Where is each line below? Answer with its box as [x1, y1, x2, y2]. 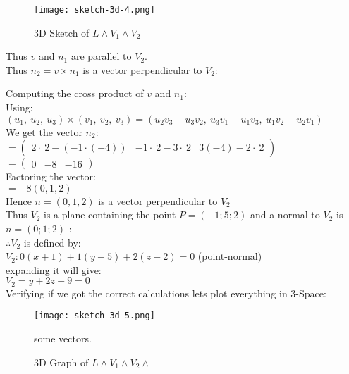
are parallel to [71, 49, 132, 63]
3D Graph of [34, 354, 89, 369]
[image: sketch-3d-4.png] [34, 5, 155, 15]
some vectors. [34, 331, 92, 346]
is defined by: [23, 235, 81, 249]
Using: [6, 100, 33, 115]
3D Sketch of [34, 25, 90, 39]
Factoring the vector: [6, 169, 96, 184]
